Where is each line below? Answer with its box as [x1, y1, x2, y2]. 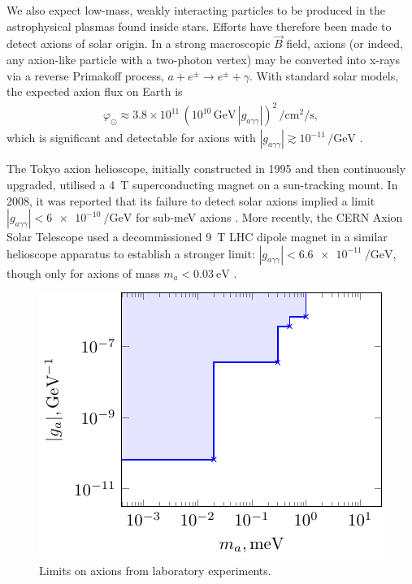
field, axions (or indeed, [286, 35, 404, 52]
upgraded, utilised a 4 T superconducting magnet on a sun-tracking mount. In [7, 175, 398, 193]
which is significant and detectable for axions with [7, 129, 256, 146]
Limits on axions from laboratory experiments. [39, 561, 271, 578]
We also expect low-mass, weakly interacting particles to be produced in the [7, 2, 385, 18]
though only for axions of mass [7, 264, 160, 281]
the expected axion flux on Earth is [7, 83, 183, 100]
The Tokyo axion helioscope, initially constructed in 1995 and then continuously [7, 160, 406, 177]
